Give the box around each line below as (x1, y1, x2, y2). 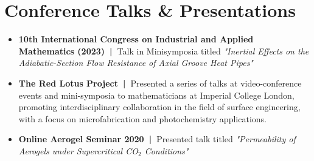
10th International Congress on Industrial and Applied (18, 33, 254, 45)
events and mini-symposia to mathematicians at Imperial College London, (18, 88, 295, 101)
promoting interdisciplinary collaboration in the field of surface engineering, (18, 100, 301, 113)
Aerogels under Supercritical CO (18, 144, 138, 157)
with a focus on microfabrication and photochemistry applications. (18, 112, 267, 125)
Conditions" (144, 144, 189, 157)
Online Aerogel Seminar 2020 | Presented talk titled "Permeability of (18, 133, 296, 145)
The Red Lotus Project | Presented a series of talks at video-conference (18, 76, 302, 89)
